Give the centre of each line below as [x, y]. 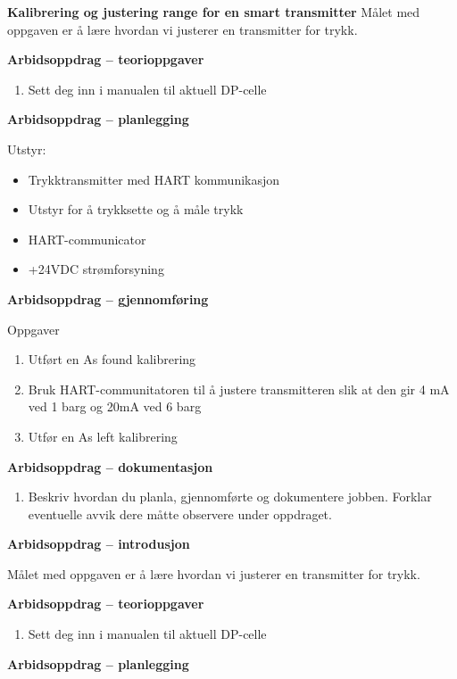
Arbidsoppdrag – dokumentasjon [110, 466]
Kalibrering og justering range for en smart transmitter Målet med [214, 12]
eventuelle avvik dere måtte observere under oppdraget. [180, 513]
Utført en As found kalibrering [112, 359]
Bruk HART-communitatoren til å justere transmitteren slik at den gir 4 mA [239, 389]
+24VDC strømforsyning [96, 269]
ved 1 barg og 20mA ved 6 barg [115, 406]
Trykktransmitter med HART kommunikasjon [154, 179]
